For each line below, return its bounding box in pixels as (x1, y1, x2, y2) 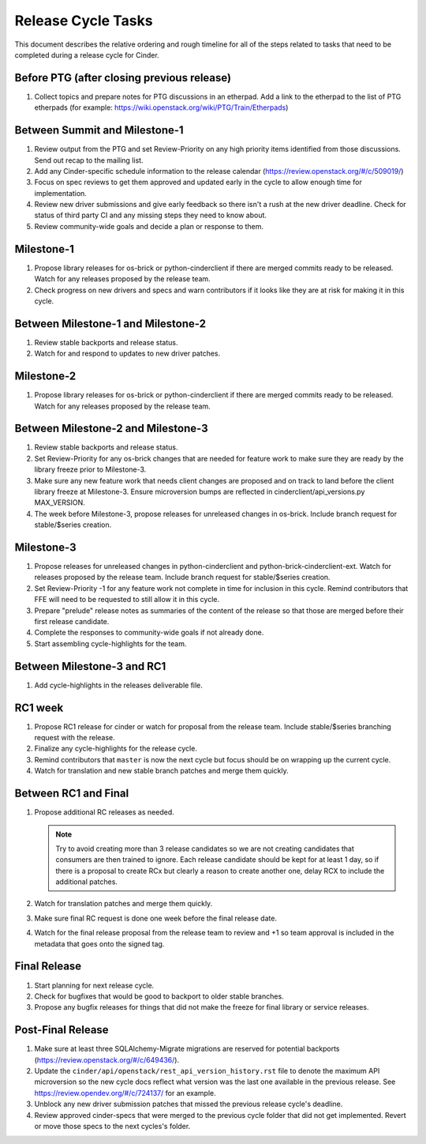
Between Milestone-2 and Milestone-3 (14, 422, 208, 435)
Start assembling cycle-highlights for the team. (34, 638, 187, 648)
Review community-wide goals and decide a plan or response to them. (34, 221, 264, 231)
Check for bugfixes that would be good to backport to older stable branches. (34, 992, 284, 1001)
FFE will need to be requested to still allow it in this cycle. (34, 595, 220, 604)
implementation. (34, 188, 87, 198)
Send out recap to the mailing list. (34, 155, 144, 165)
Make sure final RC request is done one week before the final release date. (34, 913, 278, 923)
